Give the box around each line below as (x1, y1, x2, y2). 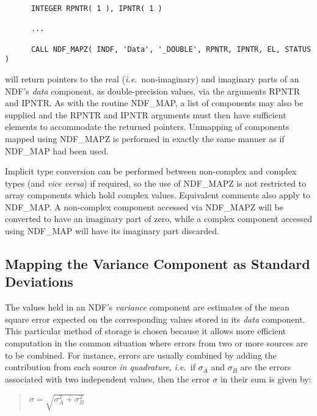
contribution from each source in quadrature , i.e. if (5, 360, 195, 373)
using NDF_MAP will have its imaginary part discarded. (5, 224, 219, 237)
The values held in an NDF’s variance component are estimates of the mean (5, 301, 290, 314)
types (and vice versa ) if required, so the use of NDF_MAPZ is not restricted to (5, 176, 307, 189)
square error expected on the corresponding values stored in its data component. (5, 312, 305, 325)
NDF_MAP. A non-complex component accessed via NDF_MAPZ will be (5, 200, 283, 213)
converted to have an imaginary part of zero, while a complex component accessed (5, 212, 313, 225)
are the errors (240, 360, 291, 373)
